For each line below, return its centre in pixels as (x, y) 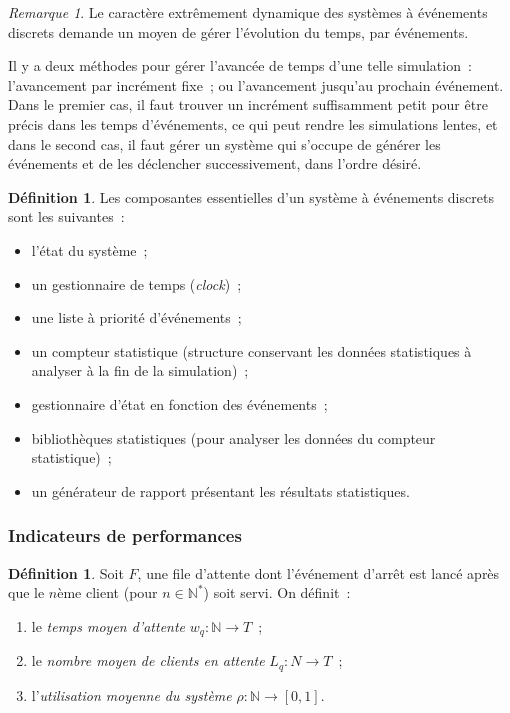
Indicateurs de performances (125, 535)
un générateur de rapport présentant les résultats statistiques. (220, 490)
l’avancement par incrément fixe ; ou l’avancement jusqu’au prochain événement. (256, 84)
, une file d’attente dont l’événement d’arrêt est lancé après (318, 572)
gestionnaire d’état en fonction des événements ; (179, 403)
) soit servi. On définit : (277, 592)
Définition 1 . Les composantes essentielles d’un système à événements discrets (251, 196)
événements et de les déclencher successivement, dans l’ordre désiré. (215, 163)
